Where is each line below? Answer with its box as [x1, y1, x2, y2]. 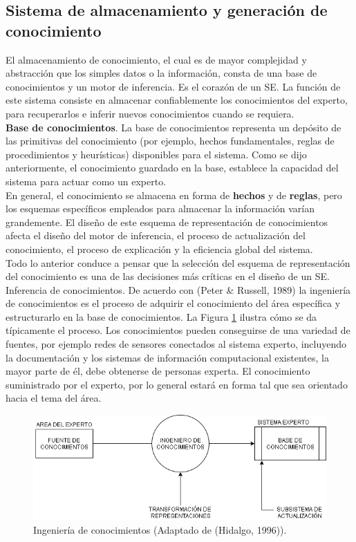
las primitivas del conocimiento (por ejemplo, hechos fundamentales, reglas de [6, 133, 335, 148]
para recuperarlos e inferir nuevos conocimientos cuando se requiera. [6, 106, 294, 120]
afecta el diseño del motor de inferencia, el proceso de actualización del [6, 228, 306, 243]
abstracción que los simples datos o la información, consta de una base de [6, 66, 317, 80]
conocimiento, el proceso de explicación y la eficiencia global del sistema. [6, 241, 313, 256]
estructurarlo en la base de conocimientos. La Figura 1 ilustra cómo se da [6, 309, 317, 324]
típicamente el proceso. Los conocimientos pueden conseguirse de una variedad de [6, 323, 350, 337]
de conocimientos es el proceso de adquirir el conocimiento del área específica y [6, 296, 341, 310]
